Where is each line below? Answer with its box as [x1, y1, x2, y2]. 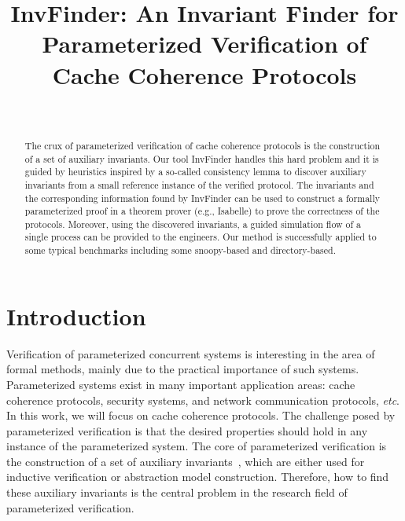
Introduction [6, 299, 146, 332]
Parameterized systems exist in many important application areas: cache [6, 376, 355, 392]
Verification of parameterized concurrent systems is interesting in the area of [6, 345, 375, 361]
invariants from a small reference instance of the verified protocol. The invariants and [24, 178, 374, 191]
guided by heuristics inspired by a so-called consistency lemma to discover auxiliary [24, 165, 366, 178]
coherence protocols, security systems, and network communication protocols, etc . [6, 391, 399, 408]
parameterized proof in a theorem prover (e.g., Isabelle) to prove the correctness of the [24, 204, 380, 218]
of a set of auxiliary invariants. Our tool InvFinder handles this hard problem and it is [24, 152, 379, 165]
